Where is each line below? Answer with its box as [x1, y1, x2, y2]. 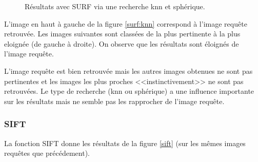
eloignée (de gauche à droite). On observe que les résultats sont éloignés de [4, 38, 239, 49]
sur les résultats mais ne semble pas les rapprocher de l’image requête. [4, 95, 225, 106]
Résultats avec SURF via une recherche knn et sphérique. [25, 1, 205, 11]
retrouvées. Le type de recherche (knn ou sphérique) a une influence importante [4, 86, 254, 96]
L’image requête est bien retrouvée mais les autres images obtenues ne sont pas [4, 65, 253, 76]
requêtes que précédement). [4, 148, 90, 158]
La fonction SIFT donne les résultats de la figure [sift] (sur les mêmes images [4, 137, 246, 148]
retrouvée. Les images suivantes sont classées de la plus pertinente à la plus [4, 28, 241, 39]
